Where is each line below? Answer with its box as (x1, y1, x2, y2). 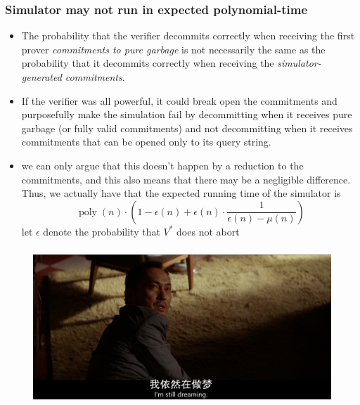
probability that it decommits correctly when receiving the (21, 56, 274, 70)
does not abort (176, 224, 240, 238)
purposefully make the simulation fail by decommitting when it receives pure (21, 107, 352, 122)
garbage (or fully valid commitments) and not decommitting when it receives (21, 120, 353, 135)
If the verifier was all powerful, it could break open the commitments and (21, 93, 337, 108)
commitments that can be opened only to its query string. (21, 134, 271, 149)
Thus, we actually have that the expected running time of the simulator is (21, 186, 341, 200)
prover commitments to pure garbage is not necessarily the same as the (21, 41, 326, 56)
